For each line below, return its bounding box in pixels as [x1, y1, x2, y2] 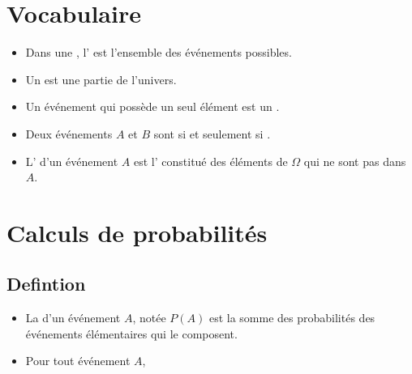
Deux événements [25, 125, 113, 142]
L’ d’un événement [25, 152, 118, 169]
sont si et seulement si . [153, 125, 271, 142]
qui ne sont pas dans [303, 152, 406, 169]
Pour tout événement [25, 352, 131, 369]
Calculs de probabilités [6, 215, 268, 249]
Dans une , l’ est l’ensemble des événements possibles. [25, 44, 292, 61]
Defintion [6, 271, 86, 296]
